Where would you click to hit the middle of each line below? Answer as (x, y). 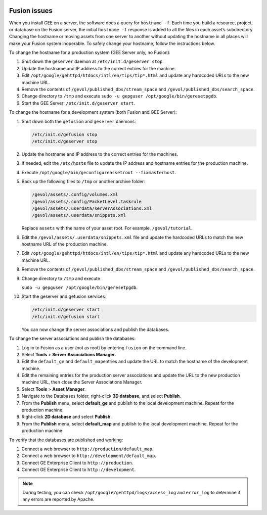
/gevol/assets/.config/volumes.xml (75, 195)
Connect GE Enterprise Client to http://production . (77, 463)
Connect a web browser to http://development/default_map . (89, 456)
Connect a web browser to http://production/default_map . (88, 449)
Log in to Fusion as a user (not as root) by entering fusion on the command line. (104, 348)
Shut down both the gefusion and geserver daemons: (79, 121)
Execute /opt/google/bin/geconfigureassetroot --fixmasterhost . (99, 172)
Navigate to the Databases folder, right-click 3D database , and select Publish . (101, 396)
